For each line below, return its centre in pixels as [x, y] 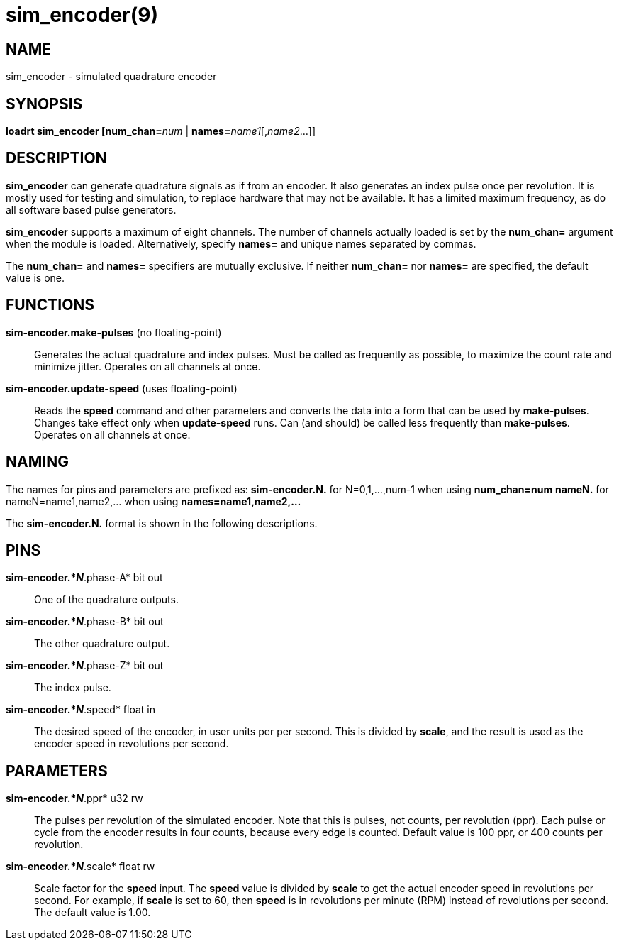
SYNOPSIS [44, 104]
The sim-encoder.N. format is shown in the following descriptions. [162, 523]
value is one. [35, 277]
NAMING [37, 462]
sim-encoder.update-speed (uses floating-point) [122, 388]
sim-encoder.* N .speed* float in [81, 710]
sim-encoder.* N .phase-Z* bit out [85, 666]
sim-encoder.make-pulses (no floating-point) [114, 332]
